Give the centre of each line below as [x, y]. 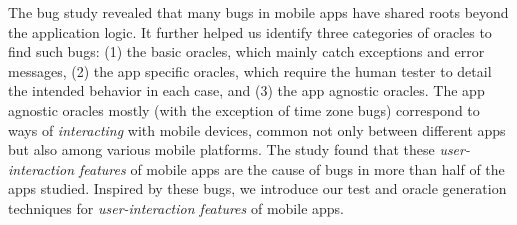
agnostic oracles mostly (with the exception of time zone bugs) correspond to [244, 109]
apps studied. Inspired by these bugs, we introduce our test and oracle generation [257, 188]
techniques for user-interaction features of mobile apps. [176, 207]
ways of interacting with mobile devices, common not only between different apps [257, 129]
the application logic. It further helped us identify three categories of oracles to [250, 31]
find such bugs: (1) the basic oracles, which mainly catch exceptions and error [246, 51]
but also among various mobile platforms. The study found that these [221, 149]
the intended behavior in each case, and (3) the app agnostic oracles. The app [246, 90]
